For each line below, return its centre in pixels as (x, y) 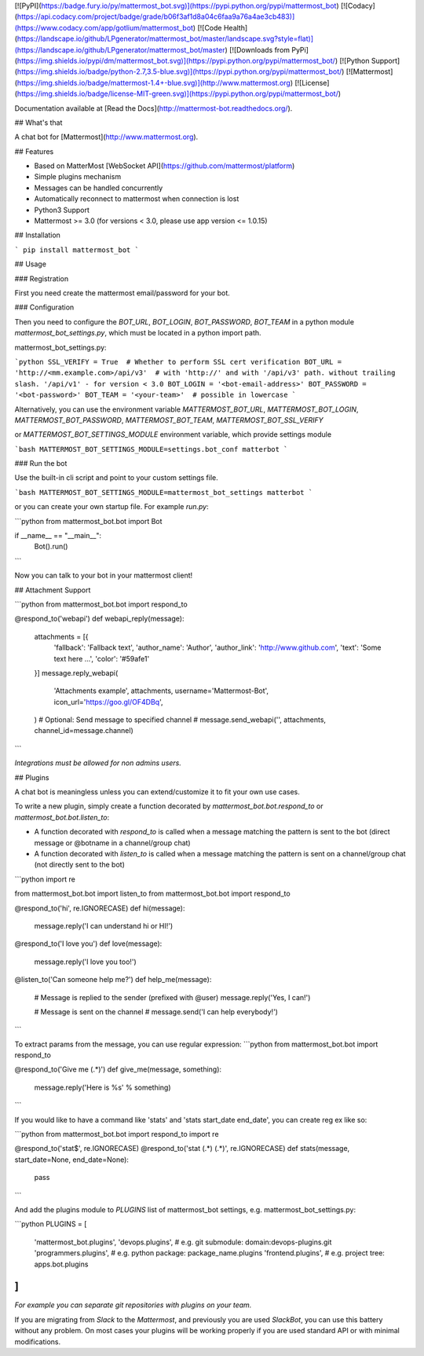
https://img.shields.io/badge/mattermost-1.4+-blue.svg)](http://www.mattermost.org (154, 82)
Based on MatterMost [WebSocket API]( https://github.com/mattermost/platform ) (164, 166)
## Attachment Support (53, 590)
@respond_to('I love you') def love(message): (88, 944)
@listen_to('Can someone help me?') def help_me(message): (113, 980)
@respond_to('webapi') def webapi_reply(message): (99, 619)
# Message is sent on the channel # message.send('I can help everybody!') (156, 1012)
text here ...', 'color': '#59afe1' (102, 658)
